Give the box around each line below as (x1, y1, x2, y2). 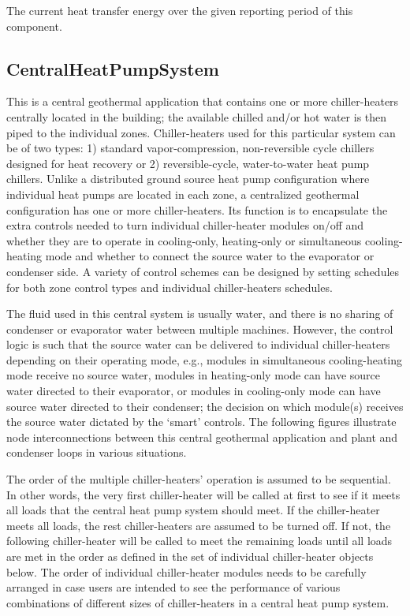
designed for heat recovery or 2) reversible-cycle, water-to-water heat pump (6, 155, 370, 171)
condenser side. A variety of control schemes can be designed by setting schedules (6, 263, 400, 279)
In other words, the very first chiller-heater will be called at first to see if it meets (6, 486, 401, 502)
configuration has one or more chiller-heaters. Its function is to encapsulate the (6, 201, 388, 218)
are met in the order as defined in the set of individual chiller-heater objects (6, 548, 374, 565)
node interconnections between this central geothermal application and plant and (6, 428, 398, 445)
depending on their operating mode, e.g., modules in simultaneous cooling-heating (6, 351, 403, 368)
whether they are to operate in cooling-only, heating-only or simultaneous (6, 232, 362, 248)
